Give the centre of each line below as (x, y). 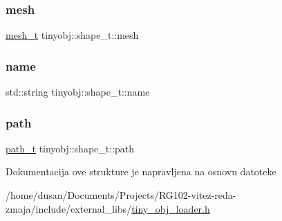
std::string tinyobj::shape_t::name (78, 92)
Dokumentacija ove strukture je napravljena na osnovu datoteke (141, 171)
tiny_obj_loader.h (171, 208)
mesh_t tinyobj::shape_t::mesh (72, 35)
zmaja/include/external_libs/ (69, 208)
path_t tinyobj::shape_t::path (70, 148)
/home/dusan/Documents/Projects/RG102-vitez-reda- (121, 195)
